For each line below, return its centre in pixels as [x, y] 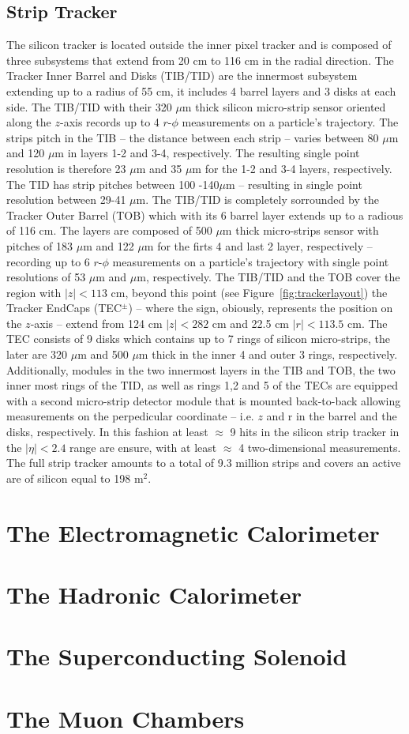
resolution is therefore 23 [66, 168]
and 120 [26, 153]
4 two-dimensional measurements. [320, 447]
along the [29, 122]
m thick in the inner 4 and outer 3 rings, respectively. [268, 354]
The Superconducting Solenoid [177, 656]
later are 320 [37, 354]
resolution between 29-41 [66, 199]
